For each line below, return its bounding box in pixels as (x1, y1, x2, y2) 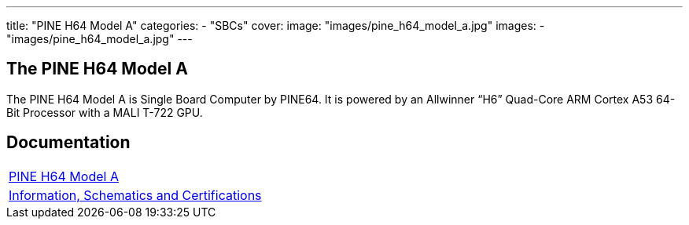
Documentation (6, 132, 131, 153)
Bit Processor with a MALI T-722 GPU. (6, 105, 203, 119)
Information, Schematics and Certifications (9, 187, 262, 203)
